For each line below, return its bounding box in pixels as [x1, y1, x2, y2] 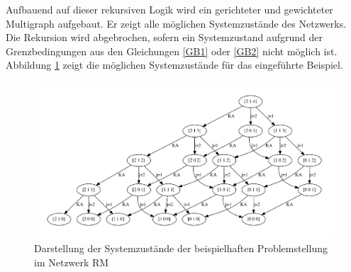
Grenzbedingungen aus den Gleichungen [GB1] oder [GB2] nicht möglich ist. [6, 43, 338, 58]
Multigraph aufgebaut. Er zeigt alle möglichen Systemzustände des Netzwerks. [6, 16, 347, 30]
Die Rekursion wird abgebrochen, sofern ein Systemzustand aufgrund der [6, 30, 323, 45]
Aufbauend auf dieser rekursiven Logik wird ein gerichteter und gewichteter [6, 2, 333, 16]
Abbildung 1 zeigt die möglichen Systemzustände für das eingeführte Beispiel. [6, 57, 343, 72]
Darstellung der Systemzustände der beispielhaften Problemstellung [34, 241, 328, 256]
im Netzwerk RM [34, 255, 109, 270]
